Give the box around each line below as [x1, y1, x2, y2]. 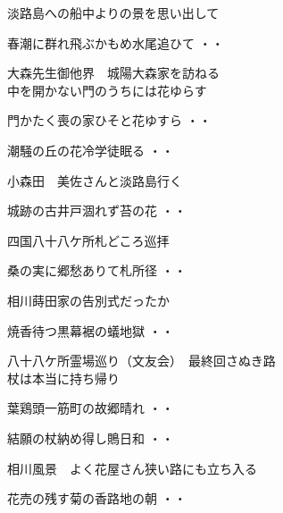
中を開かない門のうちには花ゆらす [7, 80, 207, 99]
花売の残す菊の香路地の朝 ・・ [7, 489, 187, 508]
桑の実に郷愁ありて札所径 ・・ [7, 261, 187, 280]
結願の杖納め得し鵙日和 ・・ [7, 428, 174, 447]
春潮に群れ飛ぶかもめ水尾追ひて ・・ [7, 33, 224, 52]
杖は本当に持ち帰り [7, 368, 120, 387]
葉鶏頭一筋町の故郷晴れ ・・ [7, 399, 174, 417]
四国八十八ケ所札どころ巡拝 [7, 231, 170, 249]
